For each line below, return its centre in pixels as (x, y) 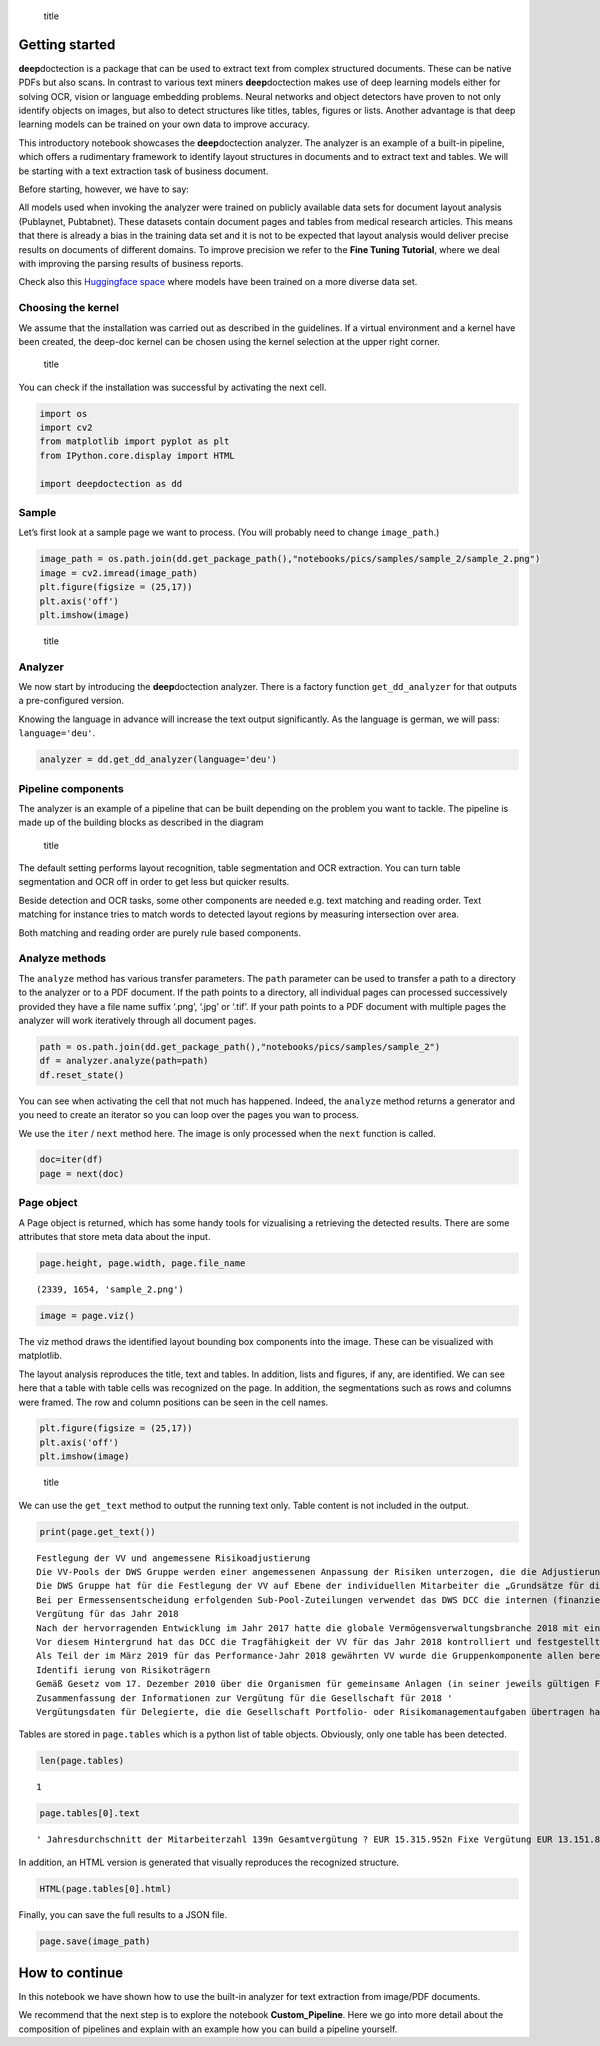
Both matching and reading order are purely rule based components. (160, 932)
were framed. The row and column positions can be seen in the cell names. (173, 1402)
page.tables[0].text (89, 1813)
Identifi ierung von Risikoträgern (123, 1669)
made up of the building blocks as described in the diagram (141, 822)
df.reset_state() (82, 1074)
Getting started (67, 44)
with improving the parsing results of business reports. (131, 263)
